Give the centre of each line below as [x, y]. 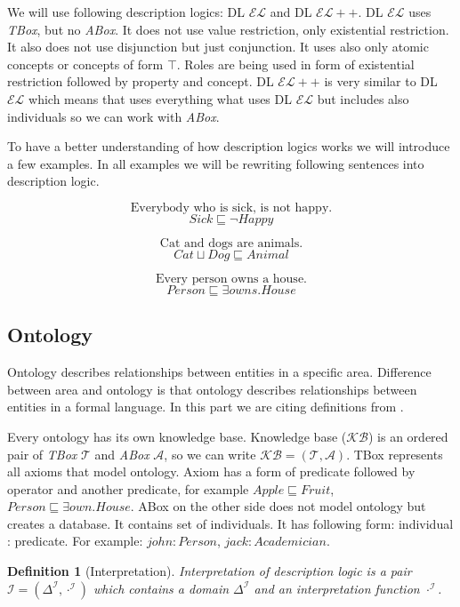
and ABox [122, 454]
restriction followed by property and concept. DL [141, 81]
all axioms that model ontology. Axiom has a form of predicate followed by [211, 471]
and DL [291, 12]
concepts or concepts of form [85, 64]
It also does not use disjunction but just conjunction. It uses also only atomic [218, 47]
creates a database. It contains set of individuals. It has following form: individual [230, 523]
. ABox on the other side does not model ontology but [278, 506]
